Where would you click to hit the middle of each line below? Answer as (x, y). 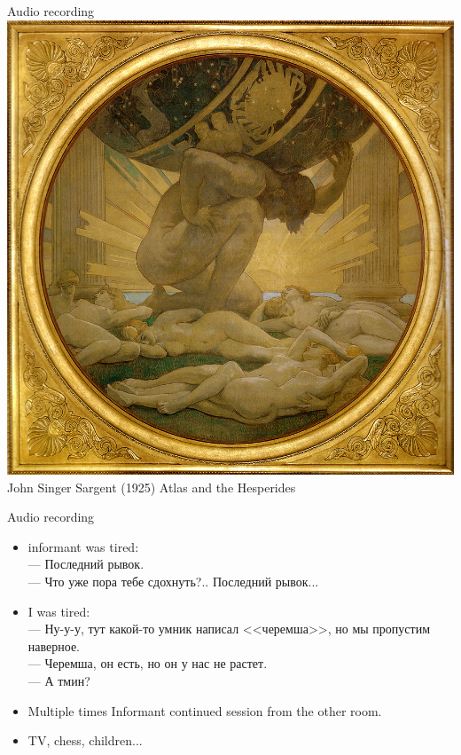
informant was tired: (83, 546)
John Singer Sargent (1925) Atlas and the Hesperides (152, 487)
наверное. (54, 645)
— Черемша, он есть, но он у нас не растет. (148, 663)
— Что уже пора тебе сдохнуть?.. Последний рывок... (173, 581)
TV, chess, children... (85, 740)
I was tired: (59, 611)
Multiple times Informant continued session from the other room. (205, 710)
